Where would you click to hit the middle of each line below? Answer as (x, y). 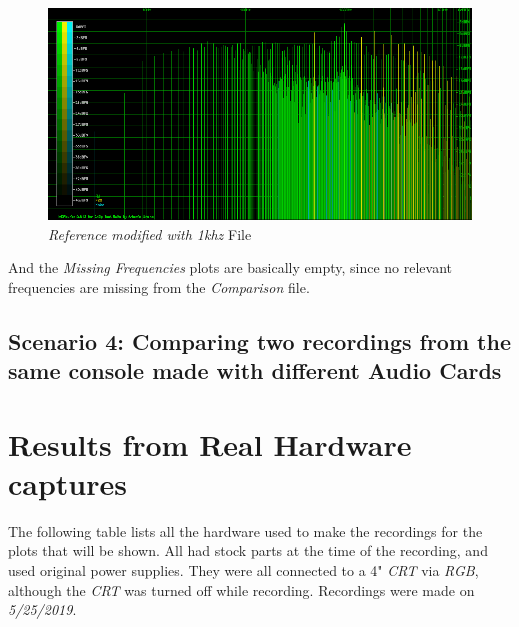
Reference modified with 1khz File (150, 233)
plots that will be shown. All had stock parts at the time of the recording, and (248, 550)
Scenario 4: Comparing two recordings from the (259, 340)
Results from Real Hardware (210, 443)
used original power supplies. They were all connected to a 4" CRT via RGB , (243, 570)
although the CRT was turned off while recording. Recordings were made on (241, 589)
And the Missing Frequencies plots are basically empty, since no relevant (230, 267)
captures (68, 482)
